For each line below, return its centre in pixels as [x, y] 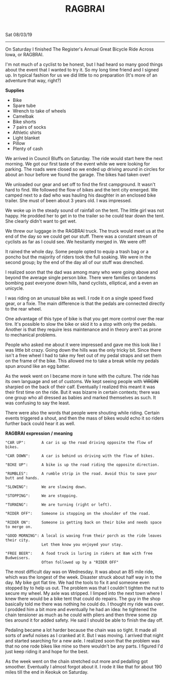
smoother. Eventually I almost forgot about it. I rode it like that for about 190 [83, 667]
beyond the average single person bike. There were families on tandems [80, 278]
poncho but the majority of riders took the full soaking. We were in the [78, 257]
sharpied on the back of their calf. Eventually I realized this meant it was [80, 387]
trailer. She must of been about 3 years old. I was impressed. [69, 201]
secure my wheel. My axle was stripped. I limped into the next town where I [84, 593]
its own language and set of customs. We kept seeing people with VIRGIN [82, 382]
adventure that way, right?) [33, 81]
